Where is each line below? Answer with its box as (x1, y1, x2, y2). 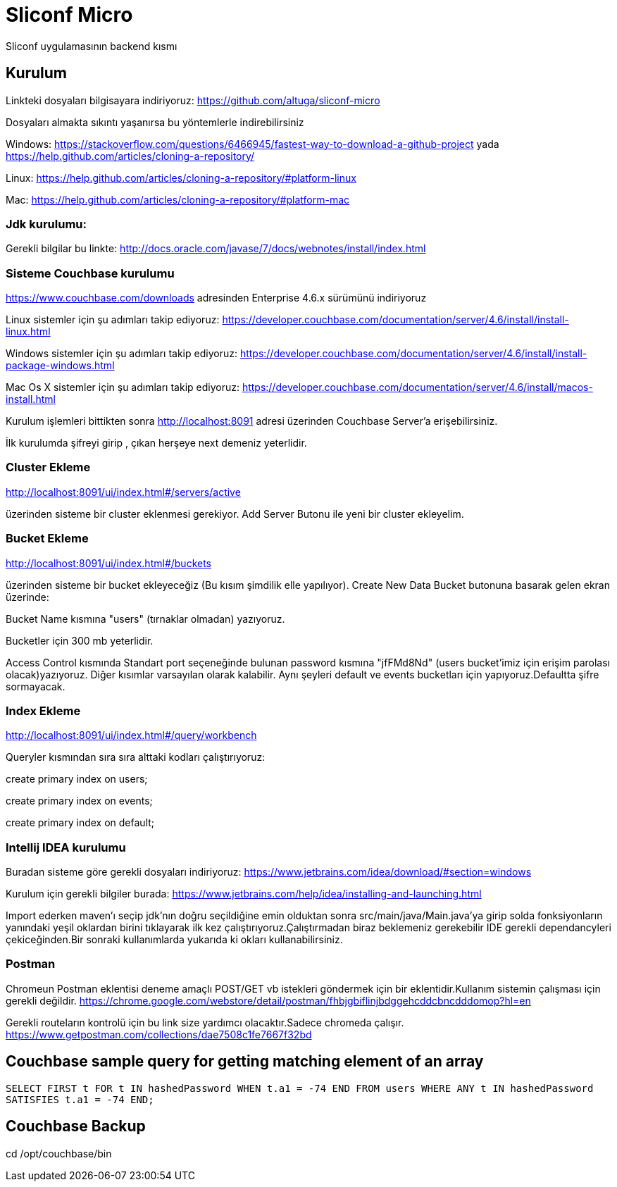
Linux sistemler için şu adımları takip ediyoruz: (6, 313, 220, 326)
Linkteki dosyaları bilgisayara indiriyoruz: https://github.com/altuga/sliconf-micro (6, 94, 380, 106)
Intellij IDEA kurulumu (6, 840, 126, 854)
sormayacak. (6, 680, 66, 692)
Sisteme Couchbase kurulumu (6, 266, 175, 280)
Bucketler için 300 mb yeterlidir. (6, 634, 154, 647)
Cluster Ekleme (6, 460, 91, 475)
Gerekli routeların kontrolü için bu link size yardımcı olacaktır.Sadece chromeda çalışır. (6, 1016, 404, 1028)
